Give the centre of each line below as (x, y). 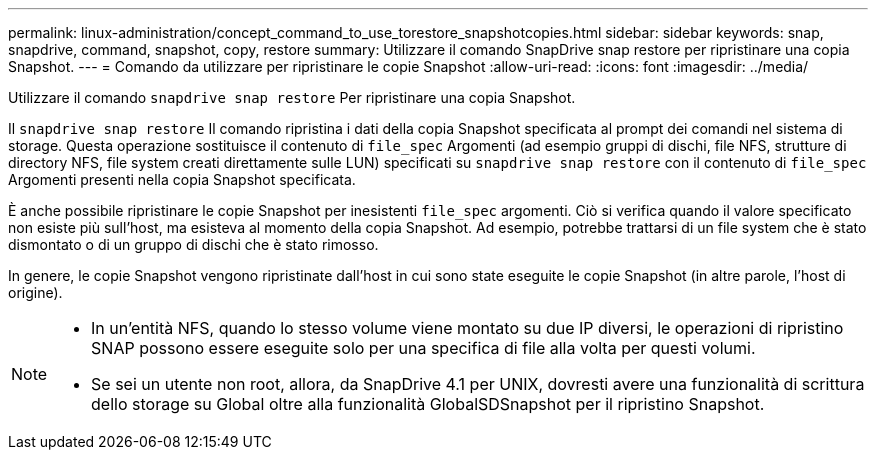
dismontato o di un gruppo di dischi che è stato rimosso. (193, 244)
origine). (35, 292)
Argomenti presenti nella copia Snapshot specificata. (182, 179)
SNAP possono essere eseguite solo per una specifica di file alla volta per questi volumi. (423, 348)
